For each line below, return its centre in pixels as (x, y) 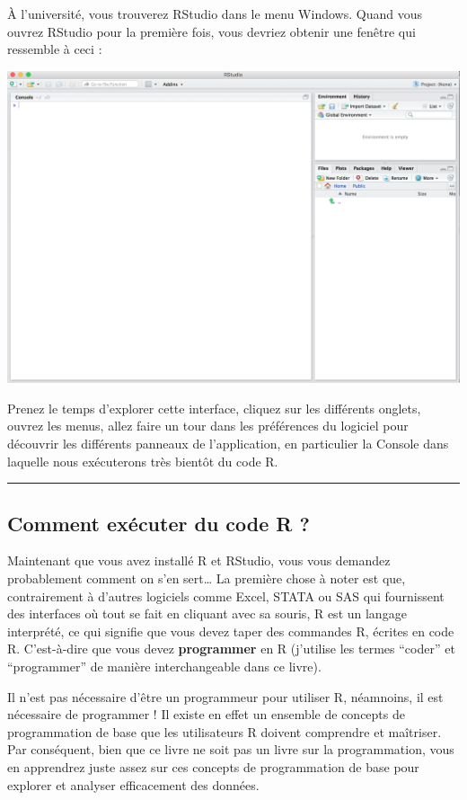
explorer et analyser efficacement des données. (133, 784)
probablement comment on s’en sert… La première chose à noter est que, (207, 578)
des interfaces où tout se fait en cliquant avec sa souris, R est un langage (207, 613)
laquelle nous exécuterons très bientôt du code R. (143, 461)
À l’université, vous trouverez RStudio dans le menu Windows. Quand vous (215, 13)
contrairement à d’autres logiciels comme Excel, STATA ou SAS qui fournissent (226, 596)
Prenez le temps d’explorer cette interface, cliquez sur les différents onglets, (214, 408)
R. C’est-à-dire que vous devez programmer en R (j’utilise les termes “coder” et (231, 649)
